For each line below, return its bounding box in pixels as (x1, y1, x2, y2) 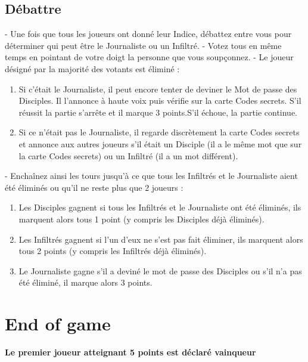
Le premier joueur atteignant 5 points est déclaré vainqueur (5, 346, 256, 358)
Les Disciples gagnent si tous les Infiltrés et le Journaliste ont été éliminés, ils (18, 201, 301, 214)
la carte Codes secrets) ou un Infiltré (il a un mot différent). (18, 149, 238, 162)
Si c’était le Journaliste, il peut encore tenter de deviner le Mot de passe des (18, 82, 297, 95)
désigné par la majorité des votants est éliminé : (5, 62, 180, 75)
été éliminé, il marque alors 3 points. (18, 276, 153, 289)
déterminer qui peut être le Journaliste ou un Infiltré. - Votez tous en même (5, 39, 282, 51)
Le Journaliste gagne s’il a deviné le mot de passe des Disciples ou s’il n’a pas (18, 264, 302, 277)
